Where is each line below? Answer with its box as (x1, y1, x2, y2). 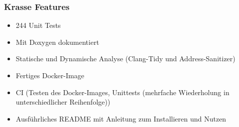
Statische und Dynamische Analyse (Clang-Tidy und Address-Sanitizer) (15, 53, 235, 64)
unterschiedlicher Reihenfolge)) (15, 97, 110, 107)
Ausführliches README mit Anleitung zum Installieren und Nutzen (15, 113, 226, 124)
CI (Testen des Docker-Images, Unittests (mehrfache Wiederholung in (15, 87, 229, 97)
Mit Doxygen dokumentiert (15, 36, 99, 47)
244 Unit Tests (15, 20, 61, 30)
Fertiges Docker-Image (15, 70, 84, 80)
